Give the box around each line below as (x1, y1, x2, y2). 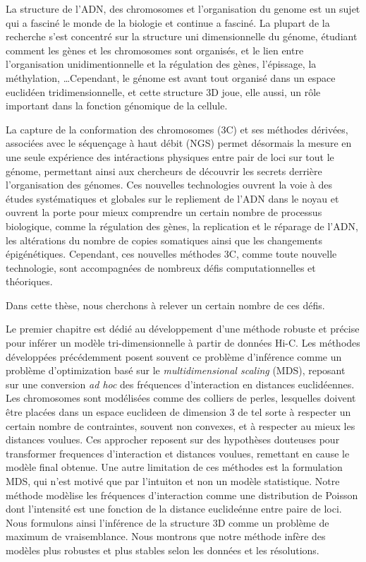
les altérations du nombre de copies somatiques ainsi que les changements (6, 232, 323, 247)
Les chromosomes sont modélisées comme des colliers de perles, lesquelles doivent (6, 390, 356, 405)
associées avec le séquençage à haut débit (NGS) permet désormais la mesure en (6, 136, 352, 150)
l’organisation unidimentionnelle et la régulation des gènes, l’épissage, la (6, 56, 317, 71)
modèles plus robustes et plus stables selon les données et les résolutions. (6, 542, 319, 557)
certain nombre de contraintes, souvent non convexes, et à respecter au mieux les (6, 418, 355, 433)
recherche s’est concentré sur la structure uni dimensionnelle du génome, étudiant (6, 29, 358, 44)
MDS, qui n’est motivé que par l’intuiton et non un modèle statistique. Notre (6, 474, 340, 488)
